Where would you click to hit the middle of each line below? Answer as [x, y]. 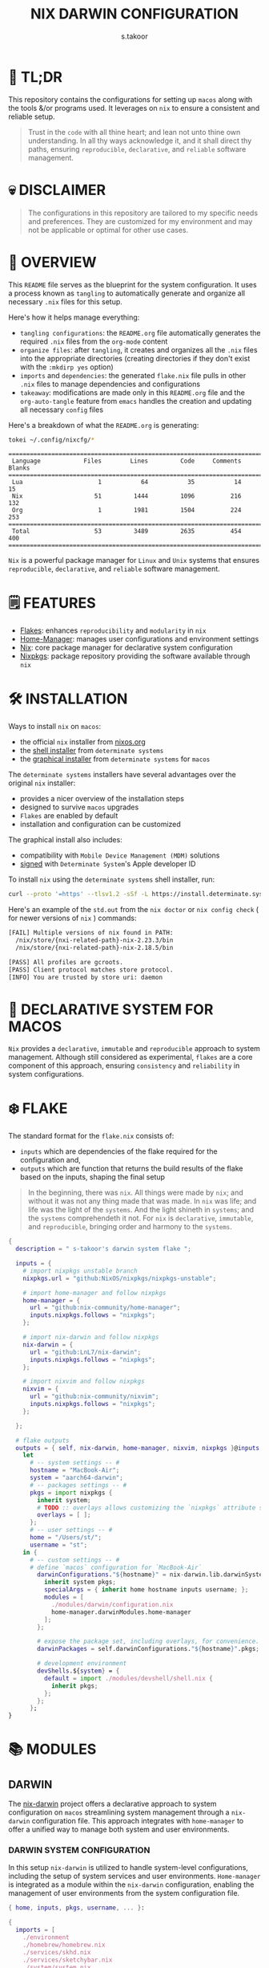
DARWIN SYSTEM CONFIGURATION [79, 1850]
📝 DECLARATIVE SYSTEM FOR [111, 1009]
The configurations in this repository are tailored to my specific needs [143, 213]
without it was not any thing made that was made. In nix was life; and [142, 1201]
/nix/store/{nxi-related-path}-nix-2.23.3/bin [94, 940]
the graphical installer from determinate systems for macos [115, 759]
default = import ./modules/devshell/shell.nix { [128, 1678]
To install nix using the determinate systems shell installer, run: [112, 879]
